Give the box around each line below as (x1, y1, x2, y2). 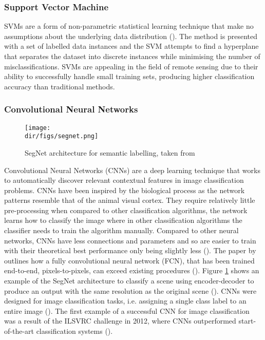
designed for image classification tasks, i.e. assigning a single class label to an (4, 295, 247, 306)
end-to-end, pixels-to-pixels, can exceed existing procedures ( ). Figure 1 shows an (4, 265, 259, 276)
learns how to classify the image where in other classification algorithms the (4, 215, 242, 225)
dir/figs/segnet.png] (25, 133, 99, 140)
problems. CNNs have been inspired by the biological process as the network (4, 184, 245, 195)
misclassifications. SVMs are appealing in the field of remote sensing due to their (4, 61, 258, 71)
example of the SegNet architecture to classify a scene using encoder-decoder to (4, 275, 254, 286)
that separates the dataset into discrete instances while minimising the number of (4, 51, 260, 61)
